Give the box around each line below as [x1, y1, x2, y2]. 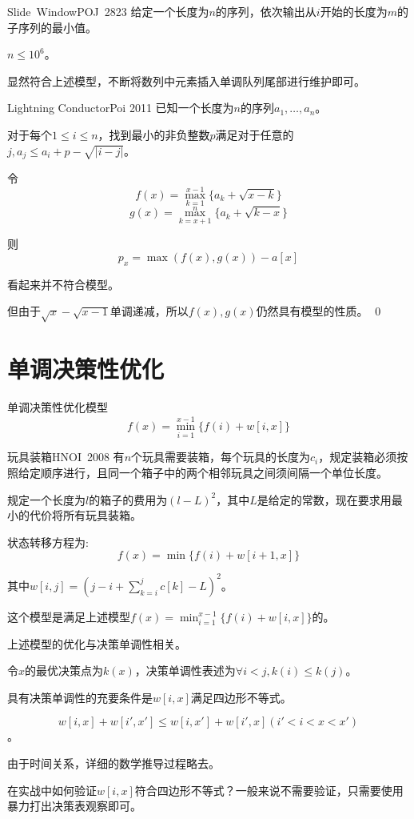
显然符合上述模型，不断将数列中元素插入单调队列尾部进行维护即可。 [7, 72, 365, 89]
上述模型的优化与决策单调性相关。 [7, 635, 186, 652]
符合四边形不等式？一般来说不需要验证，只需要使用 [134, 781, 404, 798]
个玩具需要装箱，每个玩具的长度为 [131, 448, 311, 465]
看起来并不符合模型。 [7, 275, 119, 292]
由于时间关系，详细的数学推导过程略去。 [7, 754, 220, 771]
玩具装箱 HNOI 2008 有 [7, 448, 125, 465]
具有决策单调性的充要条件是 [7, 689, 153, 705]
